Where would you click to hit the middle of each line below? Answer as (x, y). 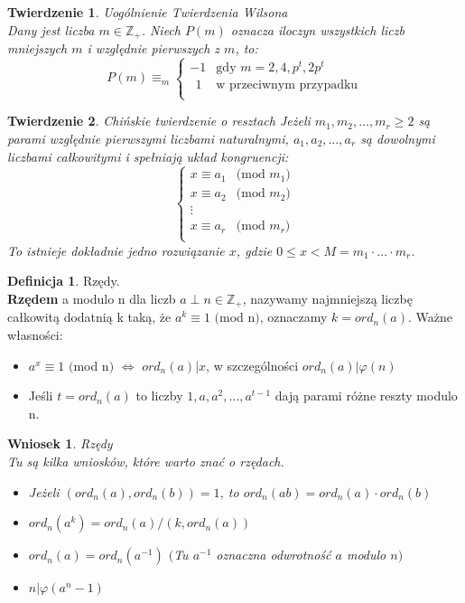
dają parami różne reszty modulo (366, 396)
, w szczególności (252, 365)
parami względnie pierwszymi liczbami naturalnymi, (148, 138)
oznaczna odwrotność (274, 555)
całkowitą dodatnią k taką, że (89, 317)
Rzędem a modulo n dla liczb (92, 298)
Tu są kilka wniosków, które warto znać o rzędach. (146, 461)
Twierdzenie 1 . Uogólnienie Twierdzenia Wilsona (148, 12)
